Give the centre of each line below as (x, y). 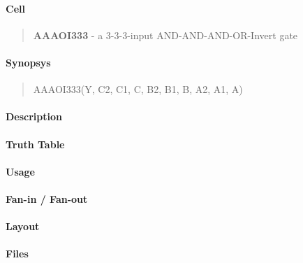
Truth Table (35, 144)
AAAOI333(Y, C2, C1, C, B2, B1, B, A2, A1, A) (138, 89)
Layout (23, 226)
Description (34, 116)
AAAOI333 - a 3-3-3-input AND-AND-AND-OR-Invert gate (165, 35)
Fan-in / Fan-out (47, 198)
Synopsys (28, 62)
